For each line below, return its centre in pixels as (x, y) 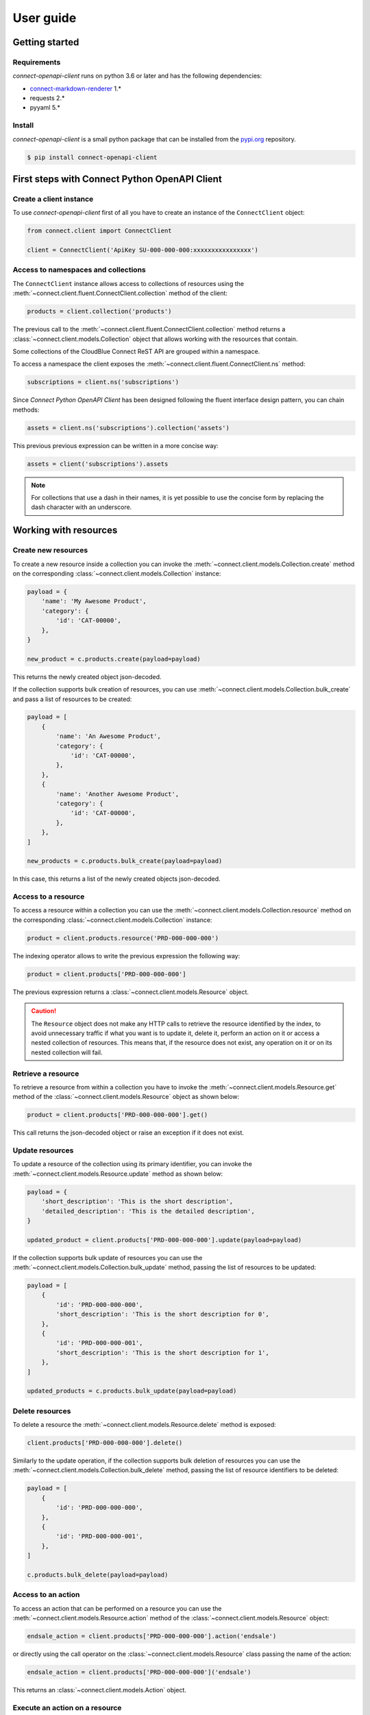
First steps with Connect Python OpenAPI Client (117, 179)
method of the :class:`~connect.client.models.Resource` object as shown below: (126, 1097)
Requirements (37, 62)
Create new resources (50, 550)
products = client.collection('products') (99, 311)
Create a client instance (53, 199)
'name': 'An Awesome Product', (108, 736)
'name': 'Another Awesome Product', (118, 794)
